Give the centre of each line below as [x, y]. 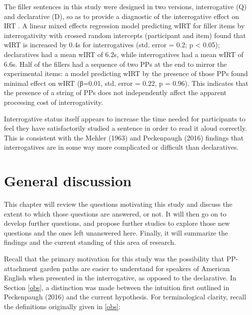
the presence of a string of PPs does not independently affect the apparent [115, 92]
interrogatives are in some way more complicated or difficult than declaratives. [121, 147]
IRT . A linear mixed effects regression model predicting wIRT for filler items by [124, 26]
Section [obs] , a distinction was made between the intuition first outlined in [117, 287]
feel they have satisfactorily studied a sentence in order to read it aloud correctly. [126, 128]
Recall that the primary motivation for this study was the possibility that [114, 258]
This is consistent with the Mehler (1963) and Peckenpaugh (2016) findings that [124, 137]
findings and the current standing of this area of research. [90, 242]
